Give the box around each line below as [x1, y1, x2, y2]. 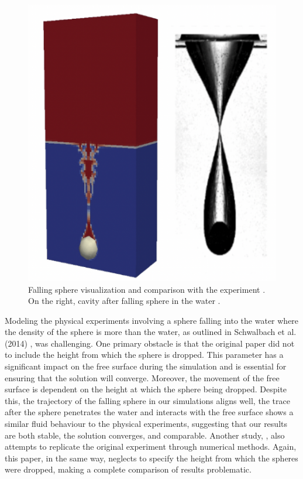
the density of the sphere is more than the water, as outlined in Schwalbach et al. [5, 326, 297, 338]
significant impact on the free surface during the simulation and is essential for [5, 360, 287, 372]
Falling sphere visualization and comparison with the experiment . [28, 283, 266, 295]
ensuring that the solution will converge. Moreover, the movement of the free [5, 371, 280, 384]
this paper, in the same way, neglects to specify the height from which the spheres [5, 451, 298, 464]
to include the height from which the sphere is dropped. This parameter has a [5, 348, 284, 361]
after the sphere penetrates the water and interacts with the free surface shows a [5, 406, 294, 418]
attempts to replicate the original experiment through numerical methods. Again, [5, 440, 297, 453]
